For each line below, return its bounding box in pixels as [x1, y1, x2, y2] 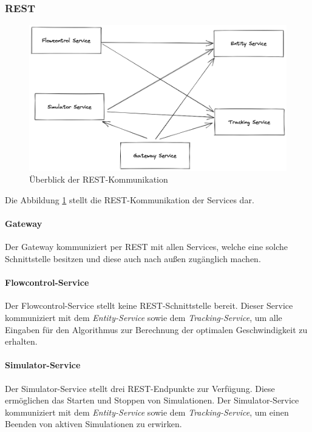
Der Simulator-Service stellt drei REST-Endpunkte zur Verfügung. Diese [5, 382, 275, 394]
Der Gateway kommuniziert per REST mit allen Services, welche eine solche [5, 240, 288, 253]
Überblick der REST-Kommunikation [29, 173, 168, 186]
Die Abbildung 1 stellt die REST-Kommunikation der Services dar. [5, 194, 254, 206]
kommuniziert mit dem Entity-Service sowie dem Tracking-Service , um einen [5, 405, 289, 418]
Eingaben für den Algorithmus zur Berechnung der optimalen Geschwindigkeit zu [5, 323, 308, 336]
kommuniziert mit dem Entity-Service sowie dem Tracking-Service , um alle [5, 311, 282, 324]
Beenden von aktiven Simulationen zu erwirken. [5, 417, 182, 430]
